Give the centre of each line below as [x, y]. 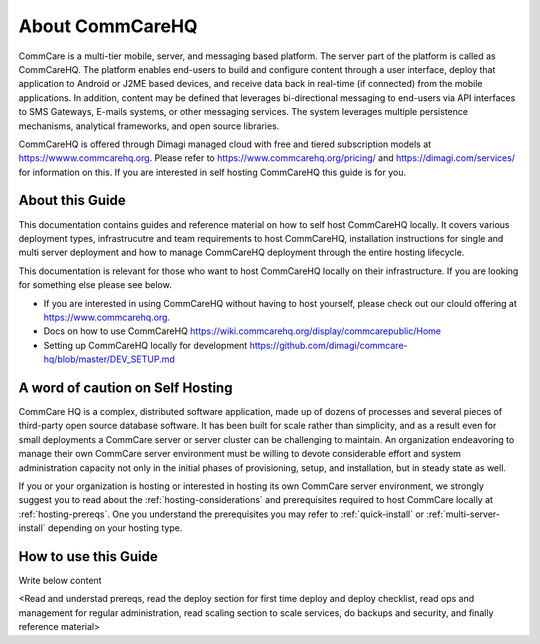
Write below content [60, 581]
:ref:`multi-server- [463, 514]
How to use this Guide [88, 556]
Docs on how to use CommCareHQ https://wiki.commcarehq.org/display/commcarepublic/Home [242, 331]
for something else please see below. [95, 285]
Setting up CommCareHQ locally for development [145, 345]
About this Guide [72, 200]
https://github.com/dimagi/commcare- [328, 345]
